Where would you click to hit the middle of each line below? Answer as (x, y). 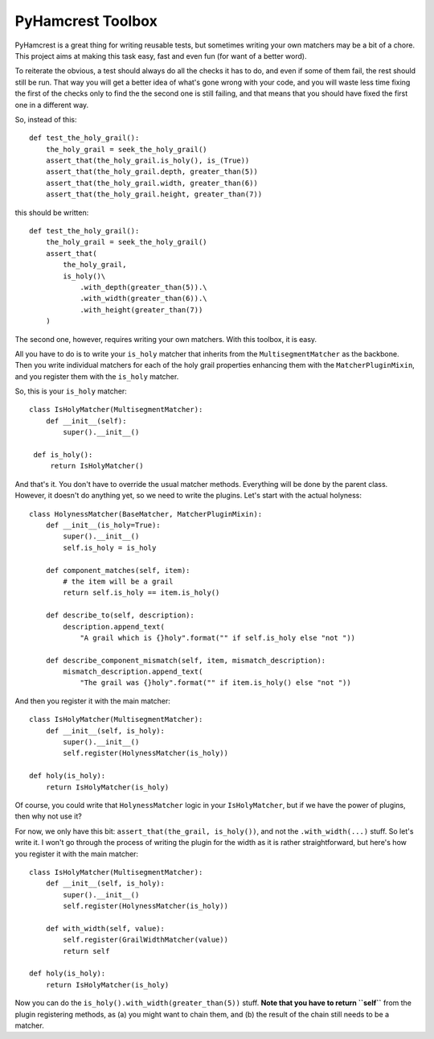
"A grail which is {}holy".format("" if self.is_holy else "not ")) (218, 637)
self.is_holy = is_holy (110, 548)
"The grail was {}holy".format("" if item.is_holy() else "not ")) (215, 683)
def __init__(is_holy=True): (103, 525)
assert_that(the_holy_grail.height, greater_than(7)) (154, 194)
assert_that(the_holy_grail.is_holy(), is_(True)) (147, 161)
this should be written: (52, 212)
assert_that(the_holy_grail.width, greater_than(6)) (152, 183)
